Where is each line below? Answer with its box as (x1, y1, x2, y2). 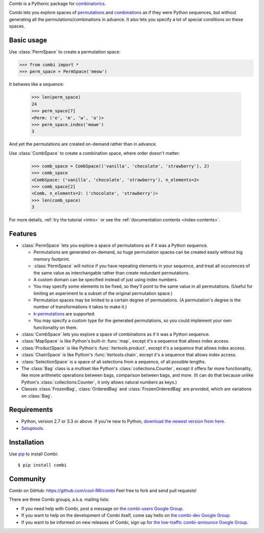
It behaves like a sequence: (9, 81, 65, 87)
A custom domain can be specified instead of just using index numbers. (33, 277, 178, 282)
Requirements (9, 405, 53, 414)
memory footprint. (33, 256, 70, 262)
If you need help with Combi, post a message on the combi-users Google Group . (21, 506, 184, 512)
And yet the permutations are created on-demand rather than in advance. (9, 141, 157, 147)
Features (9, 230, 37, 238)
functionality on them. (33, 324, 78, 330)
